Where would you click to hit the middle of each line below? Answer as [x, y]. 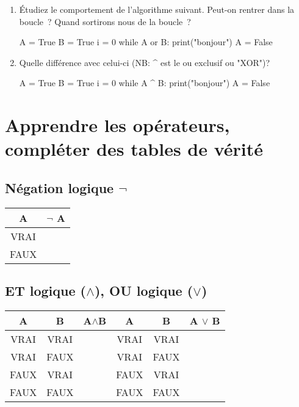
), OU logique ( [144, 291]
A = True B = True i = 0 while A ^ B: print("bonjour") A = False [145, 83]
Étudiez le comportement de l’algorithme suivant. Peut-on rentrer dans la [157, 9]
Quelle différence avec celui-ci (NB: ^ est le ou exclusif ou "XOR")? [145, 62]
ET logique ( [45, 291]
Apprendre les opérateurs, [117, 125]
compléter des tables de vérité [134, 149]
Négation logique [59, 187]
